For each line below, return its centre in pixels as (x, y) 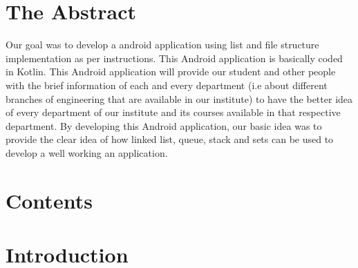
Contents (49, 200)
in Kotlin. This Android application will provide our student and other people (171, 71)
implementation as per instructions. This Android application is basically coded (174, 58)
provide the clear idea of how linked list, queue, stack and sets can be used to (170, 139)
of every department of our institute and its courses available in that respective (173, 112)
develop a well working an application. (87, 152)
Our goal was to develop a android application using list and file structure (162, 45)
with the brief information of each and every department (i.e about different (167, 85)
